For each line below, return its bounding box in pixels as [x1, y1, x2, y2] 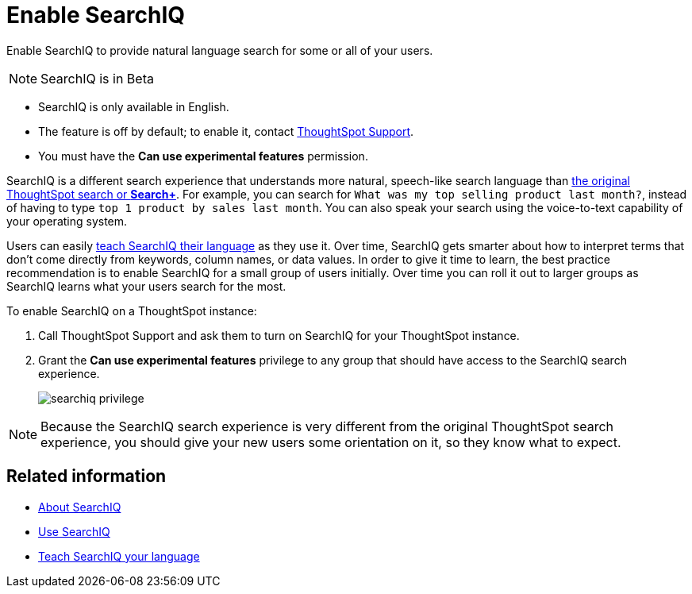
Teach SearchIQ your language [38, 549, 200, 563]
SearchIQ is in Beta [40, 70, 154, 87]
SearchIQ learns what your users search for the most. [6, 279, 286, 293]
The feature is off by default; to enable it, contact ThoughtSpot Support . [38, 124, 414, 138]
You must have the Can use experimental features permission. [38, 148, 368, 163]
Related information [6, 466, 167, 487]
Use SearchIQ [38, 524, 110, 538]
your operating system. [6, 214, 128, 228]
